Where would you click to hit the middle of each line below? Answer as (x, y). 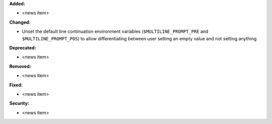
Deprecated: (23, 47)
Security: (19, 103)
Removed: (20, 66)
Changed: (20, 22)
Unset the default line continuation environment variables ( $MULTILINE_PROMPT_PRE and (115, 32)
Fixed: (16, 85)
